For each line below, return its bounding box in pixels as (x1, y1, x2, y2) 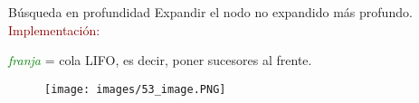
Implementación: (8, 20, 100, 39)
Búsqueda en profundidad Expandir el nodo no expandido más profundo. (8, 3, 413, 21)
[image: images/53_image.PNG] (44, 82, 226, 96)
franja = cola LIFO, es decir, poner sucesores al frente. (8, 51, 312, 70)
